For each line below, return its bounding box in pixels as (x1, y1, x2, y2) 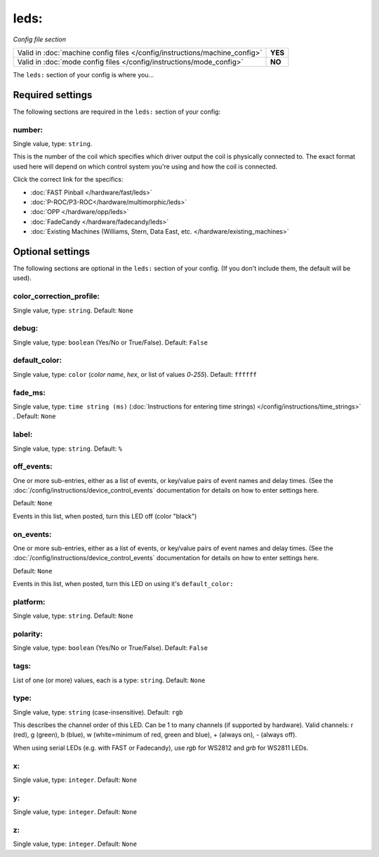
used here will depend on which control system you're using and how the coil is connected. (13, 162, 278, 171)
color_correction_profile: (13, 291, 100, 301)
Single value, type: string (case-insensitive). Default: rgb (13, 707, 183, 716)
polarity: (13, 629, 44, 639)
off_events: (13, 462, 53, 472)
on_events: (13, 529, 52, 539)
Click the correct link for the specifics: (13, 175, 124, 184)
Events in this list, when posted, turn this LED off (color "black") (13, 512, 197, 520)
